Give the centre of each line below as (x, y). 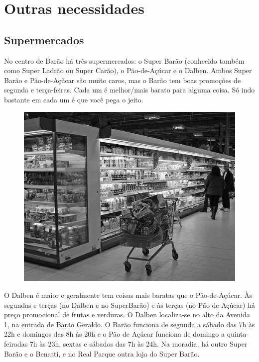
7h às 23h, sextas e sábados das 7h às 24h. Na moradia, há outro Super (138, 344)
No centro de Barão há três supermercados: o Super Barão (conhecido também (124, 60)
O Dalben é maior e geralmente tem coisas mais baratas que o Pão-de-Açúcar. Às (128, 295)
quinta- (238, 334)
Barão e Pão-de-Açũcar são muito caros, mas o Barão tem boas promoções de (123, 80)
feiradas (16, 344)
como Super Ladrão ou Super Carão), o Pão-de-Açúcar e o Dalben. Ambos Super (128, 70)
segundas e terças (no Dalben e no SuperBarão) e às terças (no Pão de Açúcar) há (129, 305)
